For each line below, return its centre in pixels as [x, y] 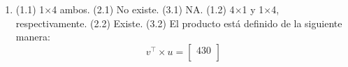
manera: [33, 37]
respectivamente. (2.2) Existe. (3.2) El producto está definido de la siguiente [179, 23]
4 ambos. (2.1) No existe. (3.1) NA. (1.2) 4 [143, 9]
